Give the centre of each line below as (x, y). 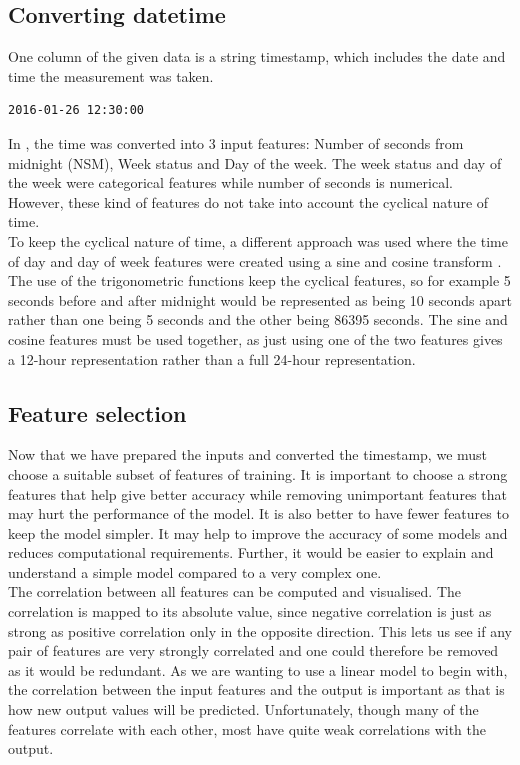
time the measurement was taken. (111, 75)
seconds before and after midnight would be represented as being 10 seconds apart (260, 299)
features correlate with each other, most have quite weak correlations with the (247, 728)
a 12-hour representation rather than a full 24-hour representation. (212, 358)
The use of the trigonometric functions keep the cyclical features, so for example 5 (259, 280)
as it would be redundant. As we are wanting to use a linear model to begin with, (258, 669)
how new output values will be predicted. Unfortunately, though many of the (243, 709)
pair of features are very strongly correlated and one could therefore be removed (253, 650)
